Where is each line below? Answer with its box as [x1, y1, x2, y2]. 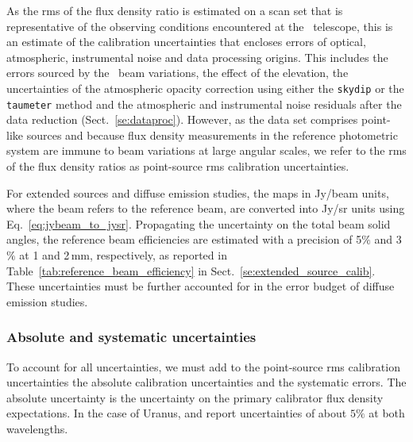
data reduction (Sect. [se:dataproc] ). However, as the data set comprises [6, 111, 358, 128]
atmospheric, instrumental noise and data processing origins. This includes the [6, 48, 388, 65]
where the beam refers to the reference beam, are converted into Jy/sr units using [6, 200, 405, 217]
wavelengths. [6, 421, 68, 436]
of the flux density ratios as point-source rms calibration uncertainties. [6, 158, 349, 175]
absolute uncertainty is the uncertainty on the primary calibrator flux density [6, 389, 384, 405]
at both [369, 405, 405, 421]
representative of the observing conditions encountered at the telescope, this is [6, 17, 393, 34]
